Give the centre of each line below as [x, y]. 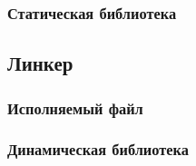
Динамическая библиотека [98, 149]
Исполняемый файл [75, 107]
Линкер [40, 63]
